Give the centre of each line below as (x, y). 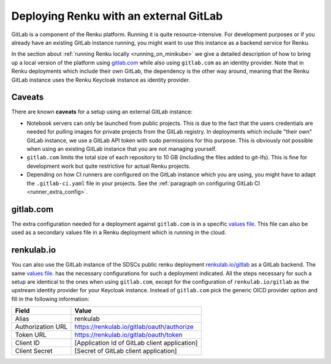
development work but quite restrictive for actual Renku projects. (109, 166)
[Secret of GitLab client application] (126, 351)
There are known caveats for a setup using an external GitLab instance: (102, 112)
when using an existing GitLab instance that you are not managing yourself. (122, 149)
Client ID (27, 343)
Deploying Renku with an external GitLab (117, 16)
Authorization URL (41, 327)
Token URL (31, 335)
